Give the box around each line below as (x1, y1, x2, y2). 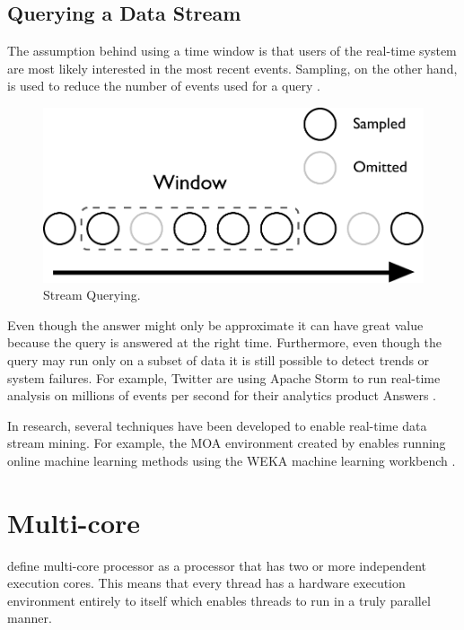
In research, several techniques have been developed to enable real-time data (7, 416, 427, 434)
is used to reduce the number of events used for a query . (7, 76, 320, 95)
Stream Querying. (43, 285, 141, 304)
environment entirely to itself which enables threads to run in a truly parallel (7, 591, 431, 609)
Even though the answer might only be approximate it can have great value (7, 315, 424, 334)
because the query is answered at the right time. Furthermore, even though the (7, 333, 442, 352)
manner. (7, 608, 52, 627)
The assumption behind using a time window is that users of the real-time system (7, 41, 457, 60)
